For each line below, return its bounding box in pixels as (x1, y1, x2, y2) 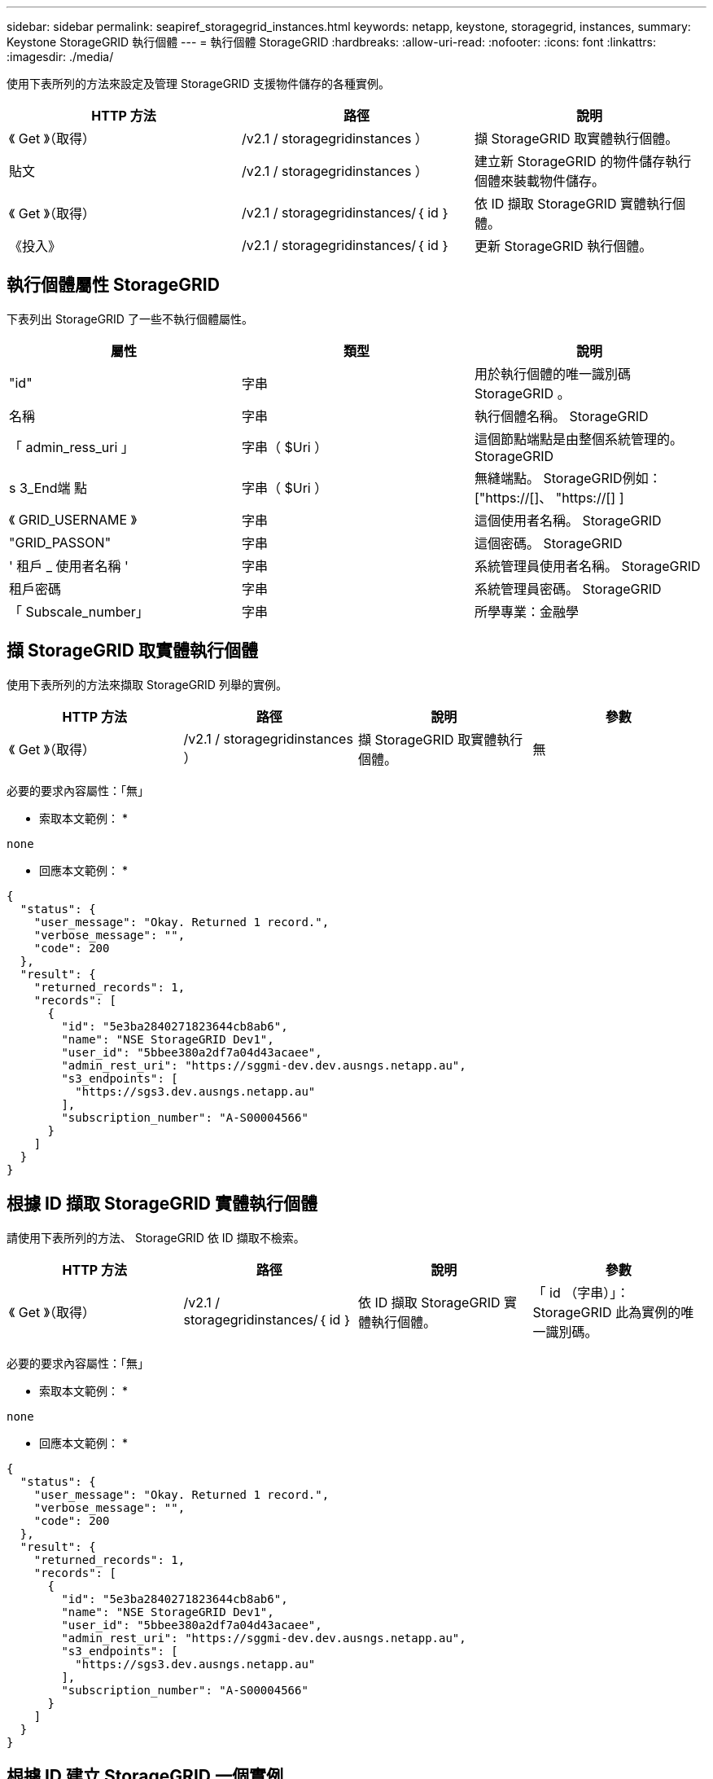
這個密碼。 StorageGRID (474, 534, 623, 551)
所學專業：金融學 (474, 603, 579, 620)
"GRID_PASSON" (9, 534, 112, 551)
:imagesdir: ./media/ (7, 50, 114, 64)
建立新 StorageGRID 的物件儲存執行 (474, 153, 692, 169)
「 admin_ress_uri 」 (9, 438, 134, 455)
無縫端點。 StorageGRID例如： (474, 469, 662, 486)
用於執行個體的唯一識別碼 (474, 365, 631, 382)
